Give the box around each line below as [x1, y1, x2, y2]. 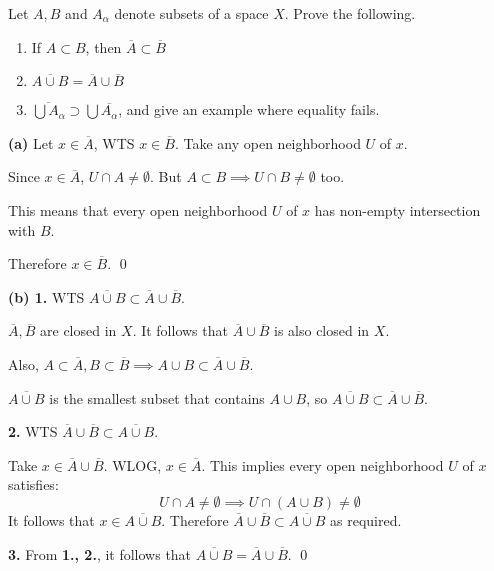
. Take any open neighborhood [174, 132, 361, 153]
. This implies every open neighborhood [201, 454, 444, 475]
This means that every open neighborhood [8, 199, 268, 220]
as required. [330, 509, 402, 530]
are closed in [40, 320, 117, 341]
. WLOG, [103, 454, 162, 475]
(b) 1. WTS [8, 286, 85, 307]
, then [85, 36, 122, 57]
